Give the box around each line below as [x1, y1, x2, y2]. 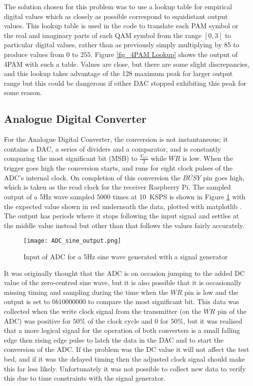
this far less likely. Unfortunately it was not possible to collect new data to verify [4, 363, 246, 373]
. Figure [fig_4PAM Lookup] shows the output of [90, 49, 238, 59]
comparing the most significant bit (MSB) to [4, 153, 137, 163]
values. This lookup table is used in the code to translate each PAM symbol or [4, 20, 238, 31]
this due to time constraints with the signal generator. [4, 373, 166, 383]
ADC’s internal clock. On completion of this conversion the [4, 172, 181, 182]
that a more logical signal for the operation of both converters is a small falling [4, 325, 240, 335]
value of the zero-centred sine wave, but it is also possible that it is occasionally [4, 277, 242, 288]
